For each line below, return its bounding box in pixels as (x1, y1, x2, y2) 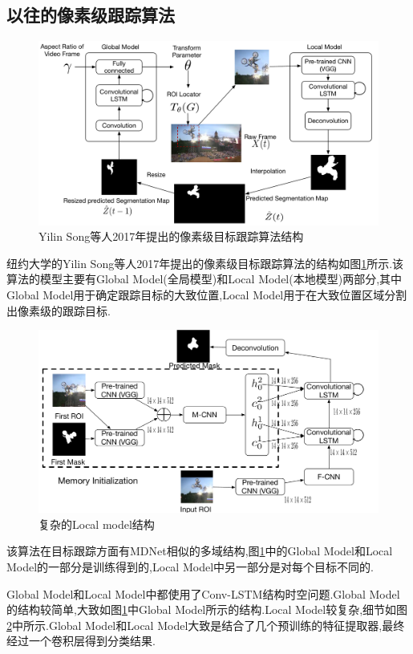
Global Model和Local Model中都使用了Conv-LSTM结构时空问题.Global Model (6, 585, 400, 602)
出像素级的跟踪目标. (6, 302, 111, 319)
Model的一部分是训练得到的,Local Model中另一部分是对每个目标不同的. (6, 559, 374, 575)
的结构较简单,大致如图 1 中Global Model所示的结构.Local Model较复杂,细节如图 (6, 601, 408, 618)
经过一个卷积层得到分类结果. (6, 632, 156, 649)
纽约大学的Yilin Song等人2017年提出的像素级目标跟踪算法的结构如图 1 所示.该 (6, 254, 404, 271)
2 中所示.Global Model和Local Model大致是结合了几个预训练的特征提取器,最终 (6, 616, 405, 633)
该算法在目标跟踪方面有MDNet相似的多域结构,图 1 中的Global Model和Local (6, 542, 393, 559)
